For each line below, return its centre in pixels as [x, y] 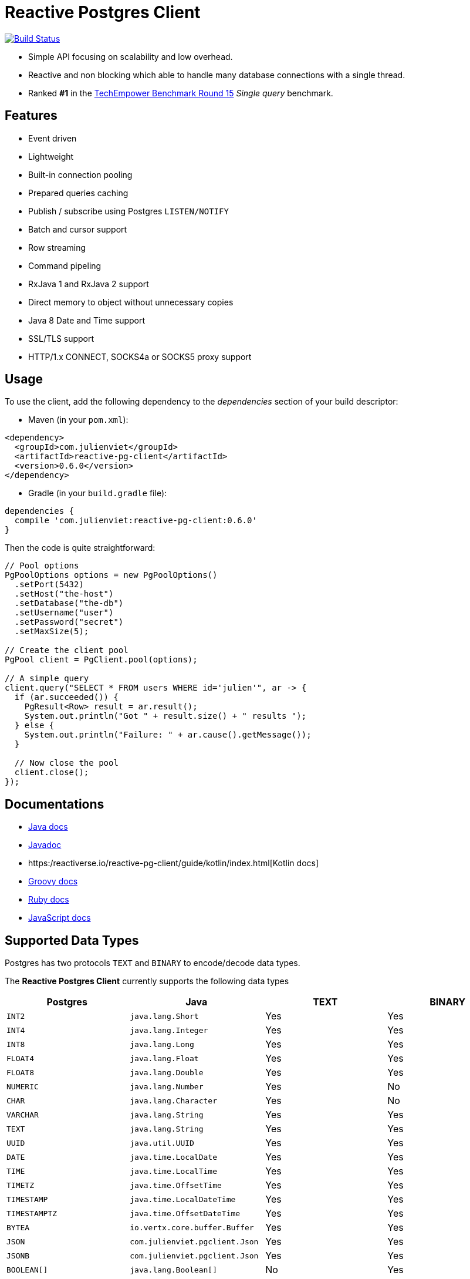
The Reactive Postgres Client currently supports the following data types [147, 981]
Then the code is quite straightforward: [80, 548]
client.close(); [52, 773]
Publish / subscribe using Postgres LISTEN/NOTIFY [129, 211]
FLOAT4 [20, 1058]
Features [31, 116]
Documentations [55, 804]
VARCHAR [23, 1115]
